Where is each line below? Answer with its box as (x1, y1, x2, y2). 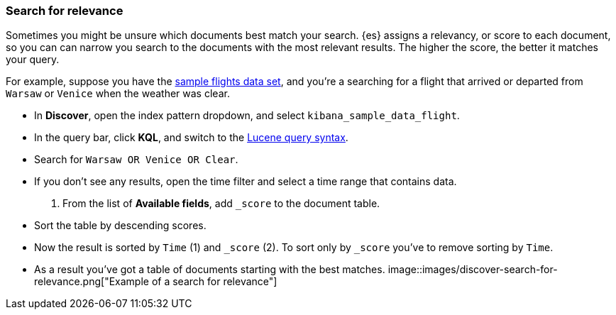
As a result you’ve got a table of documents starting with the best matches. (34, 263, 385, 276)
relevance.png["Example (34, 275, 149, 288)
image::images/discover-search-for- (387, 263, 558, 276)
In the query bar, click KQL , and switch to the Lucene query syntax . (34, 131, 348, 144)
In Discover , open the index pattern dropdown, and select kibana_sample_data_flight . (34, 109, 460, 122)
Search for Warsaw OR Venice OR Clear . (34, 153, 238, 166)
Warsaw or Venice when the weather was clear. (6, 87, 230, 100)
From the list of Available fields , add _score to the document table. (62, 197, 380, 210)
